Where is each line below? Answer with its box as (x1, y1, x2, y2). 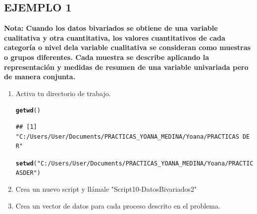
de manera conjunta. (4, 71, 76, 82)
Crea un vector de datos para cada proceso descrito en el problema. (15, 200, 220, 211)
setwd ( (15, 160, 37, 167)
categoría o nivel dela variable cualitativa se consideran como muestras (4, 42, 251, 53)
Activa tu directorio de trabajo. (15, 88, 111, 98)
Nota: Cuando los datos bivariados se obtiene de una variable (4, 23, 218, 33)
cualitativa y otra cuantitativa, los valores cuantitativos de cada (4, 32, 225, 43)
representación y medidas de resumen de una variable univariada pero (4, 61, 249, 72)
